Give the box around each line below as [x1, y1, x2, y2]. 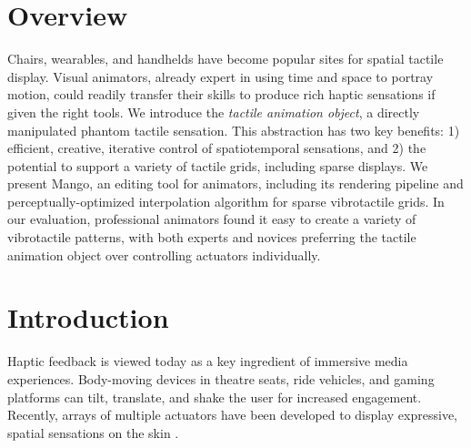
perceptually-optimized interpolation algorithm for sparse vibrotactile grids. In [7, 191, 445, 210]
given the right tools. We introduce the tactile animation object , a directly [7, 102, 420, 121]
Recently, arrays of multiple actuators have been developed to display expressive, [7, 405, 457, 424]
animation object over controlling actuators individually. [7, 245, 321, 264]
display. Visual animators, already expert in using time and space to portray [7, 66, 434, 86]
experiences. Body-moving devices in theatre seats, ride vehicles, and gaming [7, 369, 435, 388]
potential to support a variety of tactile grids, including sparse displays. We [7, 156, 428, 175]
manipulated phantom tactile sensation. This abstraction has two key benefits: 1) [7, 120, 460, 139]
